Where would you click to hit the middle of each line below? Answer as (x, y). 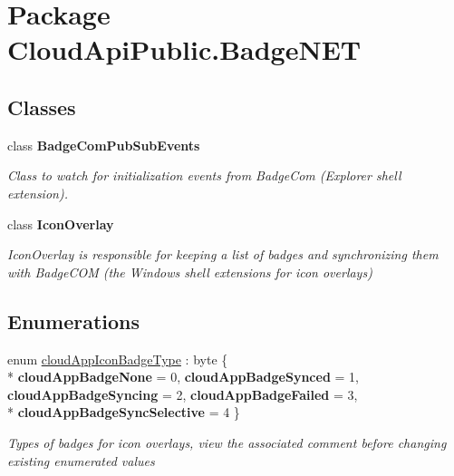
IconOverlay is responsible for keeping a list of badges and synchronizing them (223, 254)
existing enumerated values (81, 460)
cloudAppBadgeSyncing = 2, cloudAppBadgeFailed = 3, (183, 394)
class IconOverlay (61, 223)
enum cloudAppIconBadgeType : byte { (118, 359)
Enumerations (74, 321)
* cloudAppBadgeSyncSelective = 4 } (124, 412)
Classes (42, 107)
